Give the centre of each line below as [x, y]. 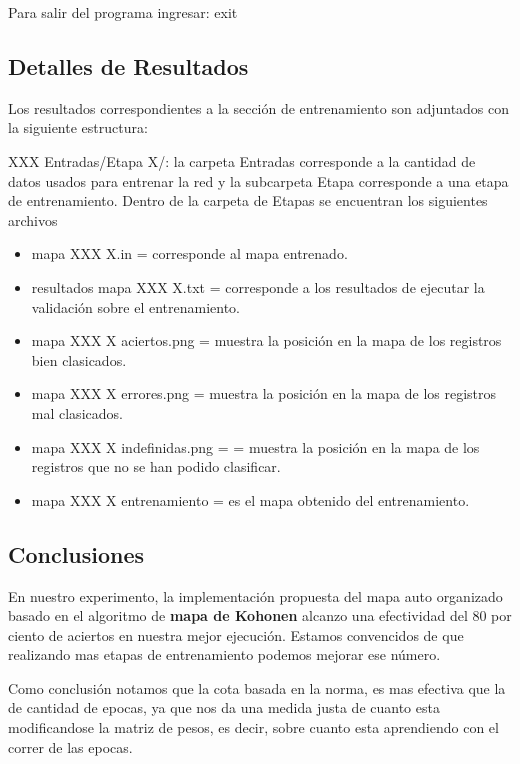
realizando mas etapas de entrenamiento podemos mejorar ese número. [224, 654]
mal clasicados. [77, 412]
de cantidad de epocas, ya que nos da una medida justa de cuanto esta [224, 707]
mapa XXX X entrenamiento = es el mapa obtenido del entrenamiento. [250, 499]
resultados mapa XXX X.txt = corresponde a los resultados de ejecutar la [258, 286]
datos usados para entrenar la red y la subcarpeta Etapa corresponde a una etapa [258, 180]
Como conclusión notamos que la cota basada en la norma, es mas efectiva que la [257, 687]
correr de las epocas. [70, 746]
